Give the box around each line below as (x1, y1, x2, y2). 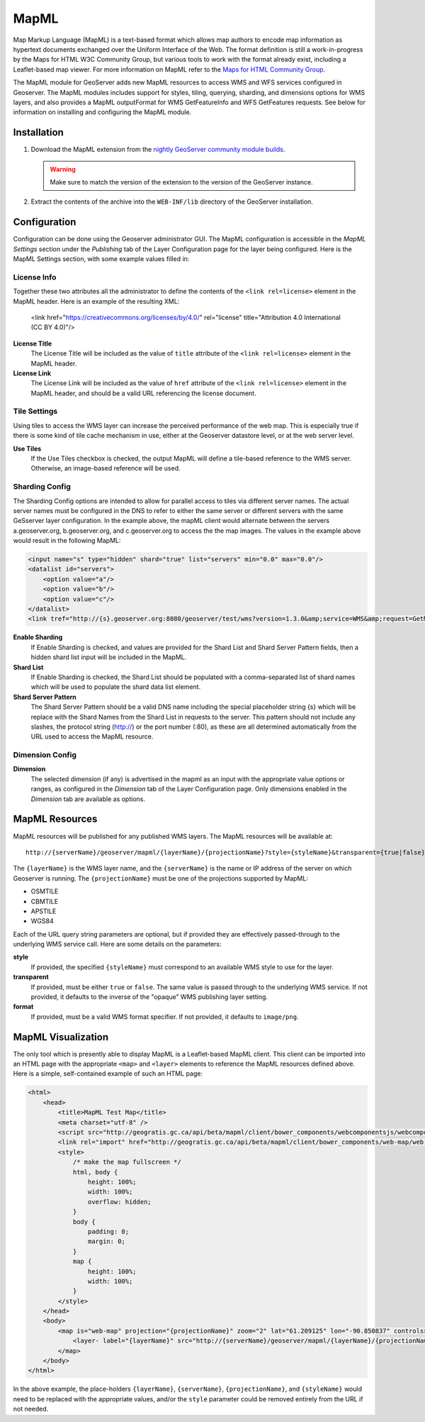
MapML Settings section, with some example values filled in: (13, 255, 190, 263)
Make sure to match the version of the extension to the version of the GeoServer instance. (50, 177, 313, 186)
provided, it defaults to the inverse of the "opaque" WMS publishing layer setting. (30, 993, 268, 1001)
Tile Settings (13, 407, 58, 417)
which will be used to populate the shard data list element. (30, 683, 201, 691)
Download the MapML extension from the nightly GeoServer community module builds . (30, 145, 285, 154)
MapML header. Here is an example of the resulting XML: (13, 297, 180, 305)
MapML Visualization (13, 1031, 109, 1043)
